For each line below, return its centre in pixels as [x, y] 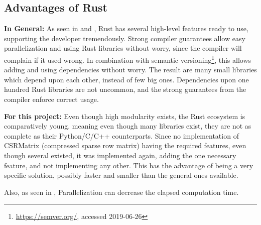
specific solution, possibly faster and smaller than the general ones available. [121, 175]
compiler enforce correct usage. [51, 99]
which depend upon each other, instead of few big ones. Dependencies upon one [126, 79]
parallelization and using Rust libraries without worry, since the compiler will [123, 48]
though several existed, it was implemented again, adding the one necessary [120, 155]
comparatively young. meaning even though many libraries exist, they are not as [128, 126]
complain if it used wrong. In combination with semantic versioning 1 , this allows [128, 59]
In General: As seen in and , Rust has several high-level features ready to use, [126, 28]
